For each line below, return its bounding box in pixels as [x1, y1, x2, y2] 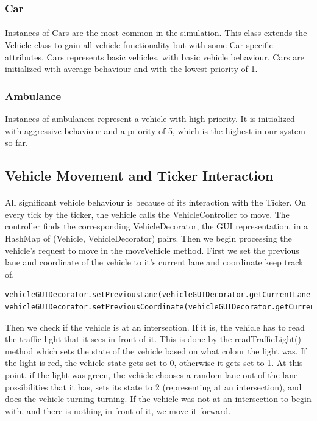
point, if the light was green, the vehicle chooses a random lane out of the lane [5, 368, 298, 381]
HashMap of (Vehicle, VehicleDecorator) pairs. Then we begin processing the [5, 231, 292, 244]
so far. [5, 136, 28, 149]
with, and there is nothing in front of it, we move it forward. [5, 404, 231, 417]
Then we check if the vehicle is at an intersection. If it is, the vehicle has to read [5, 320, 305, 333]
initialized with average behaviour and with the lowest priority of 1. [5, 62, 258, 75]
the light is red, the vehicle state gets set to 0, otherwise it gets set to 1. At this [5, 356, 303, 369]
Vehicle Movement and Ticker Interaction [5, 166, 274, 185]
